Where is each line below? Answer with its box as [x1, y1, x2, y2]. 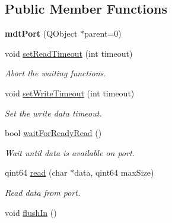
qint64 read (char [5, 166, 68, 179]
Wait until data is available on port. [5, 146, 135, 159]
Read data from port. [5, 186, 81, 198]
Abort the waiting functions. [5, 67, 106, 79]
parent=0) [84, 27, 122, 40]
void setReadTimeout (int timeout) [5, 47, 133, 59]
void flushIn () [5, 206, 57, 218]
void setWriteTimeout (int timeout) [5, 86, 135, 99]
